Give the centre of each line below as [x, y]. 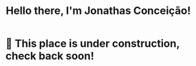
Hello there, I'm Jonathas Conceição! [98, 11]
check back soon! [50, 56]
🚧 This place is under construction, [93, 44]
